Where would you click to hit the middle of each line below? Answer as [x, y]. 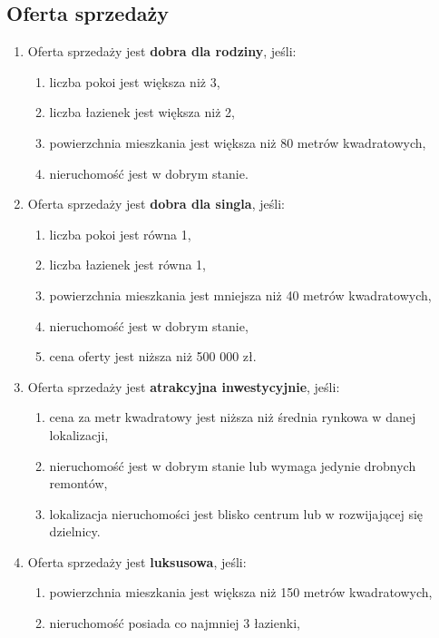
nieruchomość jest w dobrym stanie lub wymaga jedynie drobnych [233, 465]
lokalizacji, [79, 434]
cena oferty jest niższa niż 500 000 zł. [153, 356]
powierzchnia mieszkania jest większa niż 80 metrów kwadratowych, [238, 142]
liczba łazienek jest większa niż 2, [142, 112]
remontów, [78, 483]
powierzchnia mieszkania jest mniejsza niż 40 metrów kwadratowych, [240, 294]
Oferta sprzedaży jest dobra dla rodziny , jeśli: [162, 51]
